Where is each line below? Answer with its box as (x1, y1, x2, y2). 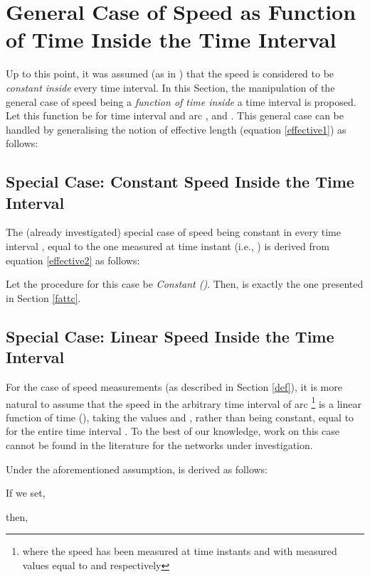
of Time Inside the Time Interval (6, 25, 337, 54)
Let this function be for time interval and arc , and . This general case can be (6, 108, 344, 123)
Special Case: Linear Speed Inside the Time (6, 325, 334, 347)
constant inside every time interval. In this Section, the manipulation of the (6, 80, 335, 95)
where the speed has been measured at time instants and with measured (22, 544, 337, 559)
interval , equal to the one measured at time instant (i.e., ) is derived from (6, 239, 329, 254)
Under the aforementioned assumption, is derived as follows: (6, 461, 268, 476)
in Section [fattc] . (6, 290, 81, 305)
